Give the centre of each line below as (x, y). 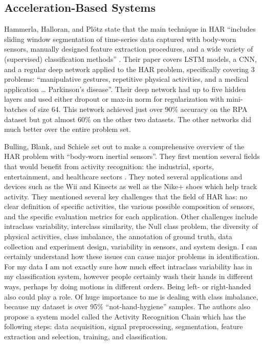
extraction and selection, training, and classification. (86, 337)
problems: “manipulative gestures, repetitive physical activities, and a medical (126, 79)
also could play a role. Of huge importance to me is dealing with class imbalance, (131, 296)
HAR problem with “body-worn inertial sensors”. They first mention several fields (132, 156)
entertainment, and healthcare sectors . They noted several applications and (123, 176)
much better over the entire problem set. (68, 129)
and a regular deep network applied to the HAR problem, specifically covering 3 (129, 69)
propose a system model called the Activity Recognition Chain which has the (125, 316)
